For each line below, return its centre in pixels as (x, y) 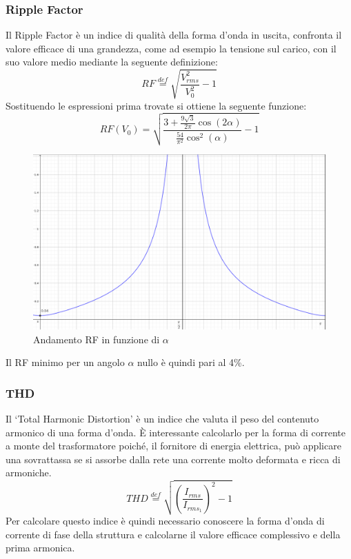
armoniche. (29, 472)
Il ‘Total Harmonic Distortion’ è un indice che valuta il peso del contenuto (162, 419)
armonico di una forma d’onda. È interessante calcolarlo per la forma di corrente (176, 432)
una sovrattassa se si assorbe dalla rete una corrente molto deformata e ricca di (173, 459)
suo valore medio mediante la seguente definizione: (112, 62)
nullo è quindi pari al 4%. (191, 362)
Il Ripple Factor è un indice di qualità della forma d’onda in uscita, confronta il (174, 35)
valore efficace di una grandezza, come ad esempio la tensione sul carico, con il (171, 48)
